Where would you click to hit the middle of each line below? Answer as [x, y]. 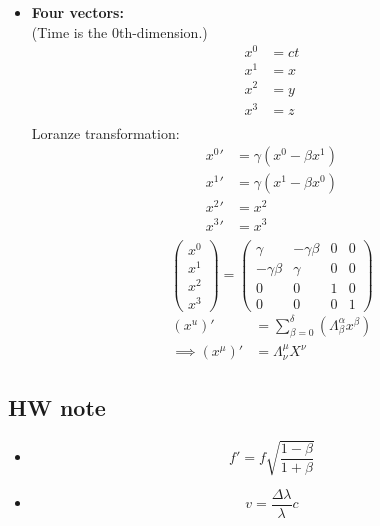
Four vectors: [77, 12]
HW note [57, 406]
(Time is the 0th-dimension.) [119, 31]
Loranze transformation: [105, 132]
